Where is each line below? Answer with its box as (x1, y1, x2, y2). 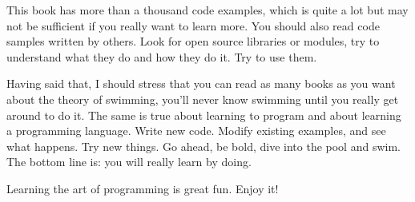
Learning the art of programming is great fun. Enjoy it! (6, 180, 279, 196)
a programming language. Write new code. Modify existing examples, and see (6, 122, 386, 139)
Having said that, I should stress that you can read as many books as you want (6, 75, 396, 92)
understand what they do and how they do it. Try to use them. (6, 48, 317, 65)
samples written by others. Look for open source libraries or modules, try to (6, 33, 380, 50)
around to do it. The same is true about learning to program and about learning (6, 106, 401, 123)
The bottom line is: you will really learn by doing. (6, 153, 252, 170)
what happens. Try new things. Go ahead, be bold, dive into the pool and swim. (6, 137, 401, 154)
